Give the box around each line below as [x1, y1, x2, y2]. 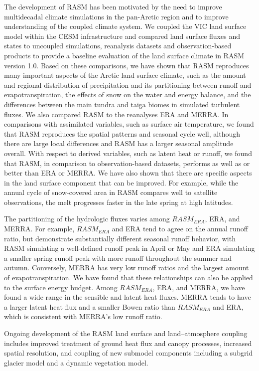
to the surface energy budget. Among [4, 282, 118, 292]
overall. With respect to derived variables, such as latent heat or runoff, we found [4, 148, 252, 158]
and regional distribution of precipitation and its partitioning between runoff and [4, 79, 252, 90]
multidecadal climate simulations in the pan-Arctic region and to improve [4, 11, 229, 21]
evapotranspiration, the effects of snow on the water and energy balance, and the [4, 89, 251, 100]
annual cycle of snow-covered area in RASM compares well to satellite [4, 187, 218, 197]
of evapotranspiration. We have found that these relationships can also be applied [4, 272, 253, 283]
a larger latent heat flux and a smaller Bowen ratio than [4, 301, 175, 312]
